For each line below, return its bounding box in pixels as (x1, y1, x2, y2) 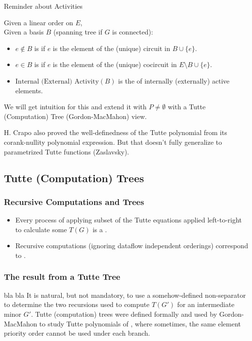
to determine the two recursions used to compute (4, 299, 150, 309)
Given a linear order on (4, 17, 73, 27)
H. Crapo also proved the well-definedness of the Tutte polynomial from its (4, 127, 227, 137)
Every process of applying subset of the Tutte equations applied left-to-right (15, 215, 242, 225)
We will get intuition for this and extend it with (4, 102, 147, 112)
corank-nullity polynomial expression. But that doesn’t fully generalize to (4, 136, 222, 147)
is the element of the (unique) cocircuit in (52, 59, 177, 69)
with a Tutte (168, 102, 206, 112)
